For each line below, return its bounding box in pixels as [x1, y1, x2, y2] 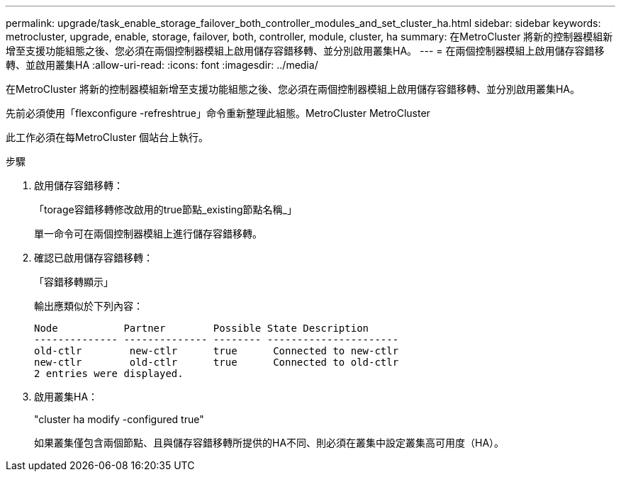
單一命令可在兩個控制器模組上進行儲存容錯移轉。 [34, 228, 262, 240]
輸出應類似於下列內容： [34, 300, 143, 312]
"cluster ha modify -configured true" [34, 413, 204, 425]
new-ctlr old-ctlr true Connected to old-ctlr [34, 357, 399, 368]
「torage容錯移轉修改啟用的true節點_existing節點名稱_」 [34, 203, 297, 215]
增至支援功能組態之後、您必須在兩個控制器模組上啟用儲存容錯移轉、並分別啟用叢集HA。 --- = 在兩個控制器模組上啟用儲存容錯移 [6, 45, 605, 57]
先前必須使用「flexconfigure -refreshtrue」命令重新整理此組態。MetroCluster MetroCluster [6, 107, 430, 119]
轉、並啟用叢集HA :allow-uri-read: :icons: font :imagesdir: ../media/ [6, 59, 318, 71]
